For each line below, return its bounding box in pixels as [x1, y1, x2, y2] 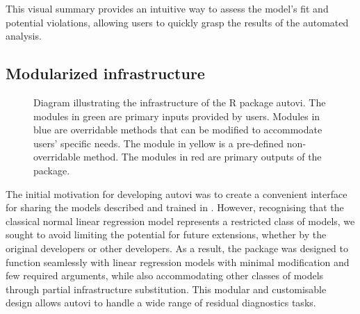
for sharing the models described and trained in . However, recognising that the [6, 200, 344, 215]
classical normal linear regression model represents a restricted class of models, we [6, 213, 355, 228]
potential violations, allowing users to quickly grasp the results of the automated [6, 15, 349, 29]
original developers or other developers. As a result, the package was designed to [6, 240, 348, 255]
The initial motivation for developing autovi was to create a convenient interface [6, 186, 347, 201]
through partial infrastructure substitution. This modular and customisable [6, 281, 327, 296]
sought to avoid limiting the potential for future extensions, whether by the [6, 227, 327, 242]
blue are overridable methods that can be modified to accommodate [33, 122, 322, 137]
